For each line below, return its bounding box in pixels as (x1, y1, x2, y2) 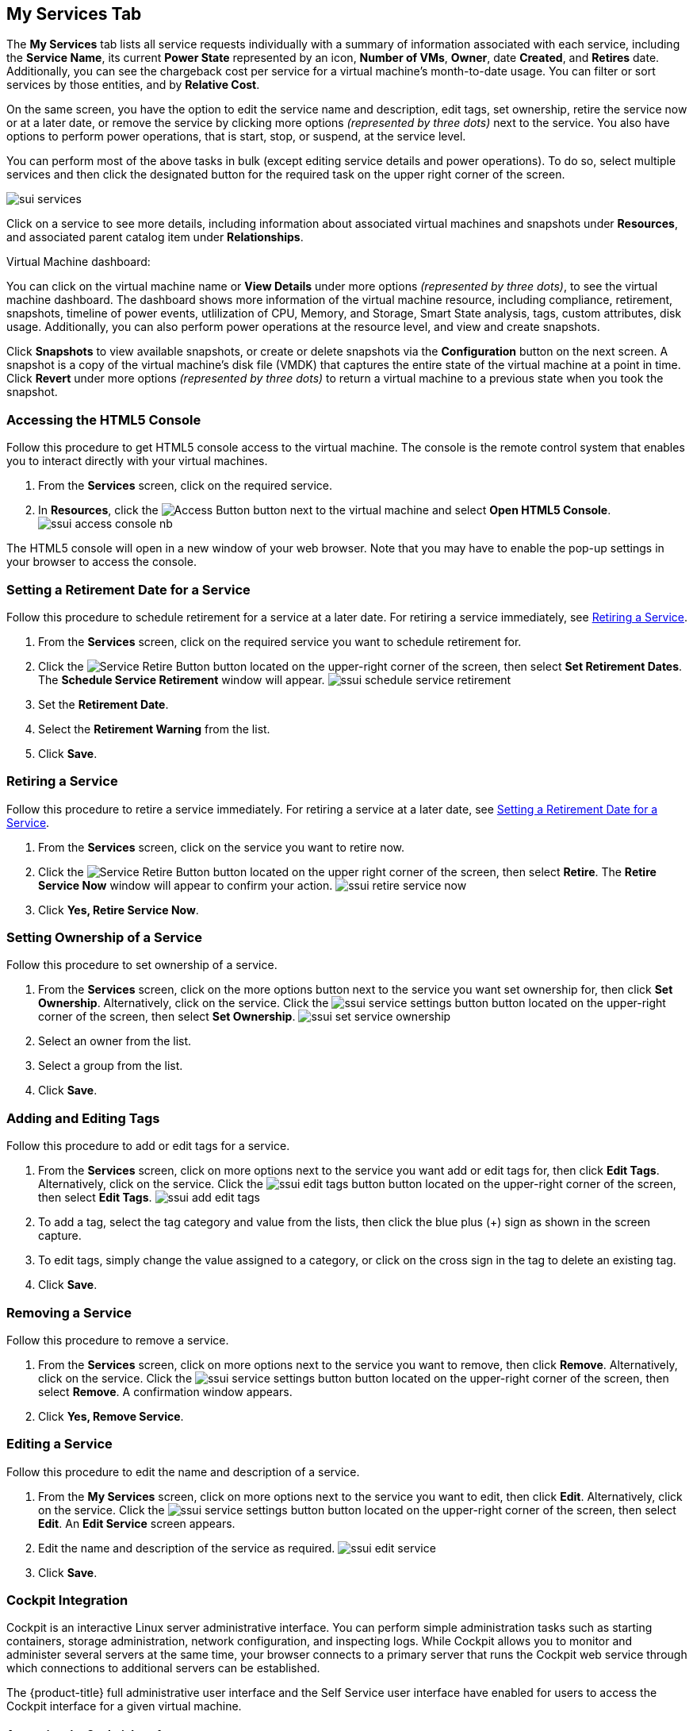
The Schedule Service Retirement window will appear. (38, 672, 325, 687)
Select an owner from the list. (38, 1034, 192, 1048)
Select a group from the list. (38, 1059, 183, 1073)
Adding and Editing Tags (6, 1110, 160, 1126)
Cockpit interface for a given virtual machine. (6, 1699, 242, 1714)
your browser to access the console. (6, 555, 197, 569)
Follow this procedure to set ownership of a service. (6, 958, 278, 972)
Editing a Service (6, 1436, 113, 1452)
